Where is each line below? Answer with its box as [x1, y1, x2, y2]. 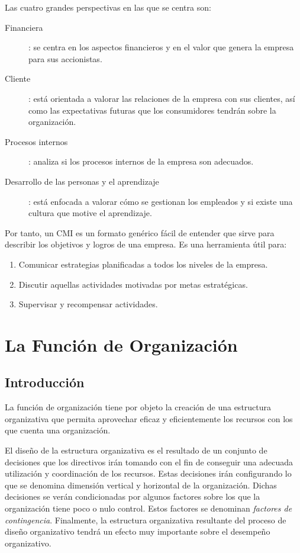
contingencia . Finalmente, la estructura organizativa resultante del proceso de [5, 513, 286, 526]
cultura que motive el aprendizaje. [28, 207, 152, 219]
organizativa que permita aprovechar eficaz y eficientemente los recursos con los [5, 412, 293, 425]
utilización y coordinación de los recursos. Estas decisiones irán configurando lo [5, 467, 292, 480]
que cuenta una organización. [5, 424, 111, 436]
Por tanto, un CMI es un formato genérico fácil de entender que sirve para [5, 226, 275, 239]
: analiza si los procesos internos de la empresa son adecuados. [28, 155, 254, 168]
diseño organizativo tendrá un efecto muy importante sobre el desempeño [5, 525, 270, 538]
